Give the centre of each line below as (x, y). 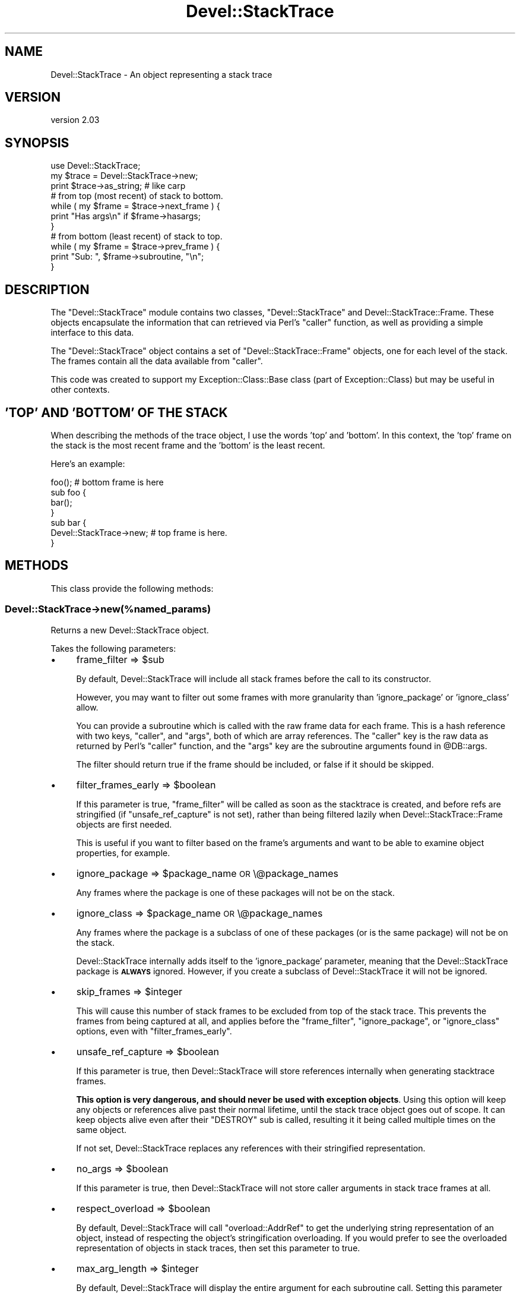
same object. (102, 1129)
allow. (87, 707)
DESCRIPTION (47, 289)
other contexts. (80, 390)
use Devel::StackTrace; (96, 166)
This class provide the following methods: (132, 588)
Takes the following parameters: (113, 648)
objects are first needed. (124, 824)
